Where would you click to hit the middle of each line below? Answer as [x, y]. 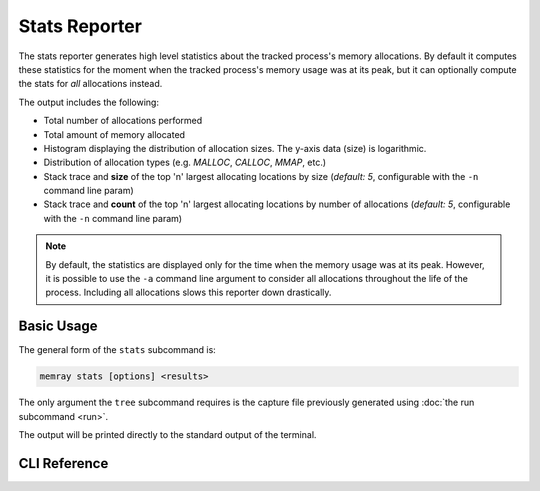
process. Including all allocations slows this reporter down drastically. [188, 292]
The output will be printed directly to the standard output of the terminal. [167, 435]
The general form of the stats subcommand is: [117, 350]
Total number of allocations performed [123, 121]
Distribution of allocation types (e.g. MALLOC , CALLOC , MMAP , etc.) [185, 162]
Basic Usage [58, 326]
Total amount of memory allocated [114, 134]
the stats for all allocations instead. [90, 84]
